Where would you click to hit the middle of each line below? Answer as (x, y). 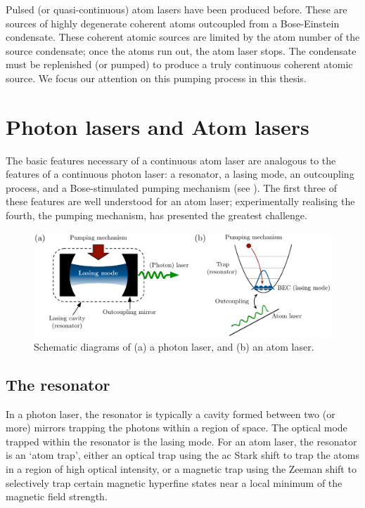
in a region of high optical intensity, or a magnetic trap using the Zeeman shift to (181, 469)
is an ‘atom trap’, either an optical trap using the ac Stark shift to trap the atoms (182, 455)
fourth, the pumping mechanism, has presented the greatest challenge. (156, 215)
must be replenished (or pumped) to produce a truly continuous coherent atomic (179, 64)
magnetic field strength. (57, 496)
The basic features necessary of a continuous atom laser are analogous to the (171, 160)
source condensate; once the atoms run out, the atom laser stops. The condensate (181, 50)
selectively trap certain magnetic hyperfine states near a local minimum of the (174, 482)
